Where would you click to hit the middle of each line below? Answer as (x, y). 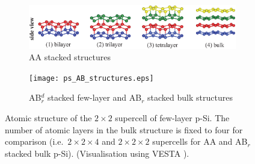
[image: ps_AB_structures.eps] (91, 78)
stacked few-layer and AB (94, 97)
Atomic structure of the (48, 118)
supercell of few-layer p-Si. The (172, 118)
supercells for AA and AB (200, 141)
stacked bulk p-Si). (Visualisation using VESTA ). (97, 153)
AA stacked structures (70, 57)
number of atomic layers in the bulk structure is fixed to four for (124, 129)
